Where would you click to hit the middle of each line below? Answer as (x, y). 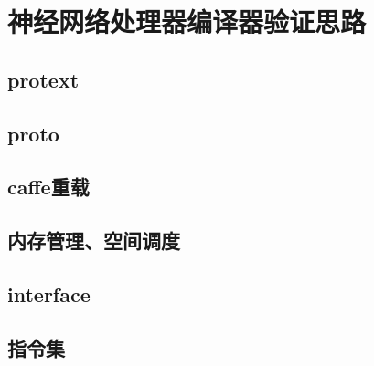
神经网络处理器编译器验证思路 (187, 21)
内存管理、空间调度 (94, 241)
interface (49, 293)
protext (43, 79)
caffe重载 (48, 187)
